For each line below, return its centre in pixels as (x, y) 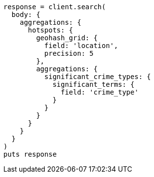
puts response (30, 154)
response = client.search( (55, 7)
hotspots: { (51, 30)
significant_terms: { (94, 84)
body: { (26, 15)
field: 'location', (81, 46)
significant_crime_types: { (98, 77)
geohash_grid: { (67, 38)
